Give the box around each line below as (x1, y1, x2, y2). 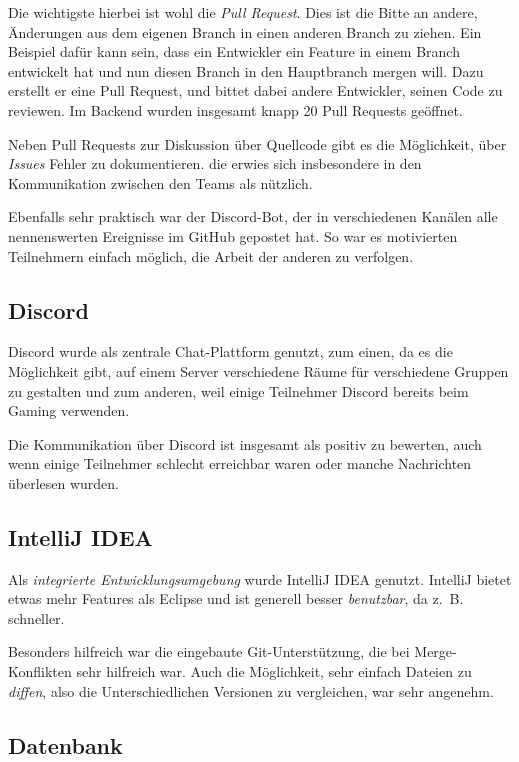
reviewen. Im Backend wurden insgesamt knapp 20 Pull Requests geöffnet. (8, 99, 463, 120)
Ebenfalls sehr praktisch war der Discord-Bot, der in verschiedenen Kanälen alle (8, 206, 498, 227)
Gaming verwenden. (8, 400, 130, 421)
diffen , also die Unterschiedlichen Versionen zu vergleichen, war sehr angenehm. (8, 680, 494, 701)
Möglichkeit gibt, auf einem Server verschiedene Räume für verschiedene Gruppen (8, 360, 509, 381)
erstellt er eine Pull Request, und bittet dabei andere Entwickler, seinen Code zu (8, 80, 503, 101)
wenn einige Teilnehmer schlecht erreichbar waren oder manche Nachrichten (8, 453, 472, 474)
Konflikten (8, 661, 72, 682)
